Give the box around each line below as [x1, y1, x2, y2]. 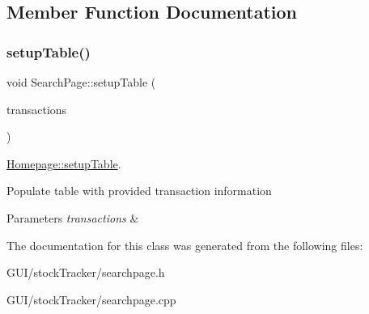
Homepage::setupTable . [6, 155, 121, 172]
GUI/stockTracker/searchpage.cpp [6, 291, 176, 308]
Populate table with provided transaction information [6, 182, 272, 199]
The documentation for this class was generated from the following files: [6, 236, 363, 253]
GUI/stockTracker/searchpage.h [6, 264, 165, 281]
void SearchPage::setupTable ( [6, 74, 156, 90]
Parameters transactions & [6, 209, 139, 226]
